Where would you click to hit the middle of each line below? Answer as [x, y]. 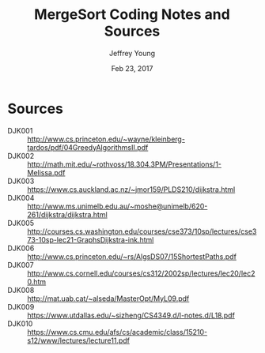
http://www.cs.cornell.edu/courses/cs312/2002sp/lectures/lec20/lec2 [141, 273]
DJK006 [21, 248]
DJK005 [21, 223]
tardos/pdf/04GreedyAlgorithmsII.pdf [88, 147]
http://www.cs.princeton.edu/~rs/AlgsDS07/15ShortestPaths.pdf [132, 256]
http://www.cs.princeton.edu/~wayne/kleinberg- [106, 139]
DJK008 [21, 290]
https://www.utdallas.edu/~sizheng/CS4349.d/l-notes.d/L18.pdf [131, 315]
